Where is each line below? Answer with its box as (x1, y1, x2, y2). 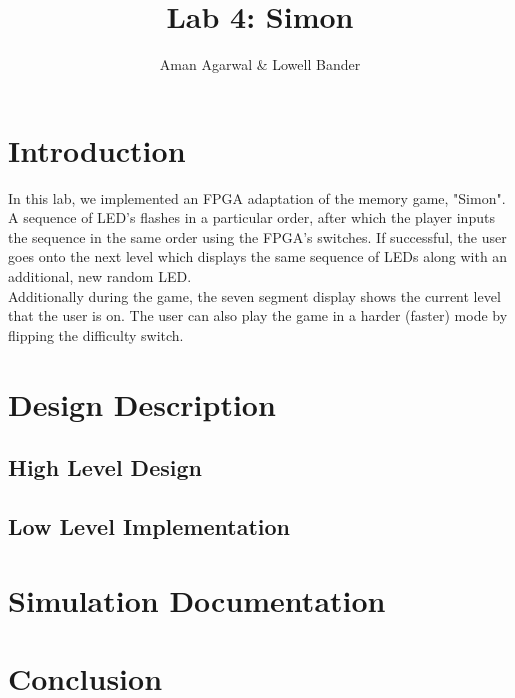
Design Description (8, 383, 276, 424)
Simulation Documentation (8, 579, 386, 620)
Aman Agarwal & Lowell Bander (159, 54, 361, 75)
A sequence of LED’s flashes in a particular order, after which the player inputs (8, 207, 495, 228)
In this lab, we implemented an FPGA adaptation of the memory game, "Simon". (8, 187, 506, 208)
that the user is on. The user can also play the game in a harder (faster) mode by (8, 305, 508, 326)
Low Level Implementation (8, 510, 291, 541)
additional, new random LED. (8, 266, 192, 287)
